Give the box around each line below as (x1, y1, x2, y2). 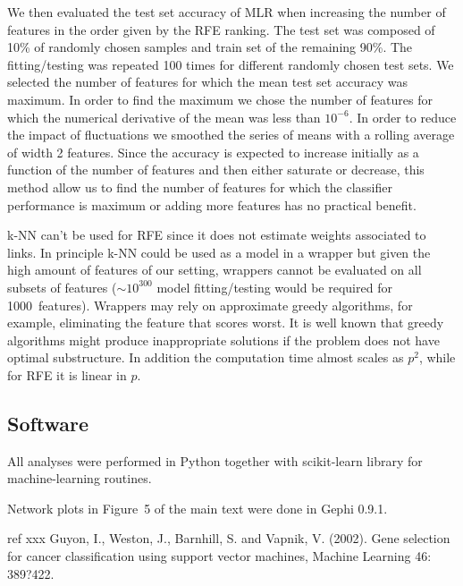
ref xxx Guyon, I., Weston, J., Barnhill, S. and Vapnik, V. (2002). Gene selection (7, 529, 450, 548)
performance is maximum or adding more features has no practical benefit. (7, 195, 417, 214)
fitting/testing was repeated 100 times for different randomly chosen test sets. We (7, 55, 454, 73)
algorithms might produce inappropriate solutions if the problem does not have (7, 330, 440, 349)
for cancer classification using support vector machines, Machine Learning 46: (7, 547, 432, 565)
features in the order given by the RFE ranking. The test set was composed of (7, 20, 435, 38)
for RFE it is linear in (7, 365, 127, 384)
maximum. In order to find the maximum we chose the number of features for (7, 89, 433, 108)
